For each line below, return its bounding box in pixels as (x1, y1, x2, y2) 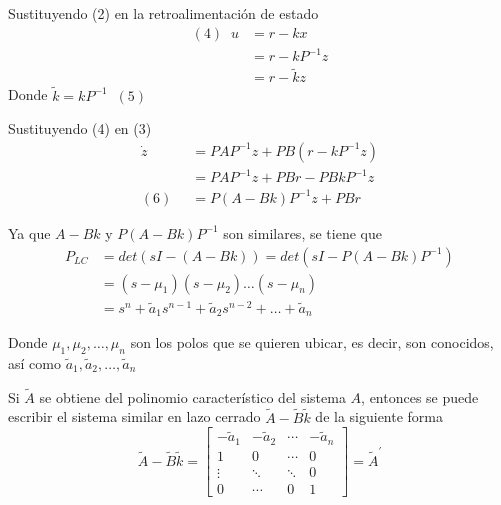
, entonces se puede (361, 386, 479, 407)
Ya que (8, 222, 51, 243)
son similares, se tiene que (223, 222, 382, 243)
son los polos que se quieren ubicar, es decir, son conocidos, (130, 332, 494, 353)
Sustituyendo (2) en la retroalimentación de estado (8, 3, 319, 23)
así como (8, 352, 61, 373)
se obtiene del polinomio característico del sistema (39, 386, 346, 407)
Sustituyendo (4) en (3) (8, 118, 152, 139)
